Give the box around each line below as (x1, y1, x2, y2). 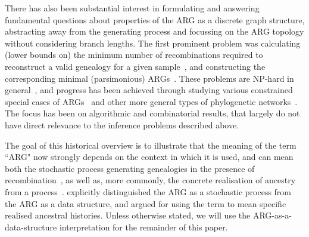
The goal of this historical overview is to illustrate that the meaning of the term (5, 138, 296, 151)
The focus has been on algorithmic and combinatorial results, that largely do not (5, 107, 300, 119)
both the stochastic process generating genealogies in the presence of (5, 162, 255, 174)
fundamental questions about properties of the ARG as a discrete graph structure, (5, 13, 305, 26)
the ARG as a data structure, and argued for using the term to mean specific (5, 197, 286, 210)
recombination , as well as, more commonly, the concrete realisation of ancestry (5, 174, 296, 186)
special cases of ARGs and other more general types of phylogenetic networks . (5, 95, 298, 107)
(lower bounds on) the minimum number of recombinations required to (5, 48, 263, 61)
